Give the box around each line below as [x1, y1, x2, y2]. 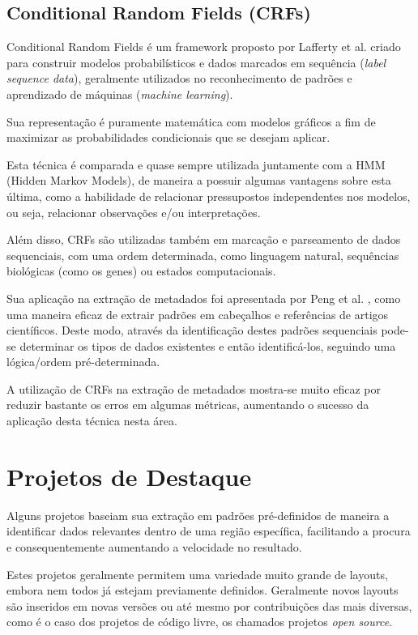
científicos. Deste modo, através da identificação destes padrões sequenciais [6, 322, 377, 339]
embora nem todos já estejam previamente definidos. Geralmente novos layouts [6, 582, 399, 599]
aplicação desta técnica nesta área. [6, 412, 177, 429]
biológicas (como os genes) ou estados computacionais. [6, 262, 276, 279]
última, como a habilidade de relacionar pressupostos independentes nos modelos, [6, 187, 411, 204]
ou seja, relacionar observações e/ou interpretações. [6, 203, 261, 220]
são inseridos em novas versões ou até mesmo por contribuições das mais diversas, [6, 597, 412, 614]
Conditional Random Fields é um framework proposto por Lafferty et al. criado [6, 38, 401, 55]
